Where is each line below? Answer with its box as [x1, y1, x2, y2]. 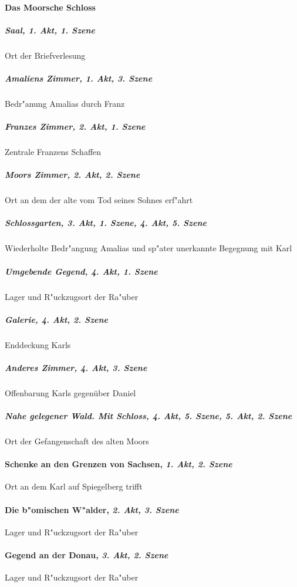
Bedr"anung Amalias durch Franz [5, 97, 125, 109]
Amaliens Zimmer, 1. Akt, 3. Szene [5, 72, 153, 84]
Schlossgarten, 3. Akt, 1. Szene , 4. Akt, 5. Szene [5, 217, 207, 229]
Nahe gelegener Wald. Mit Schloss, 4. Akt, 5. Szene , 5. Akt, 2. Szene [5, 410, 292, 422]
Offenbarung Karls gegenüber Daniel [5, 386, 136, 399]
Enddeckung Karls [5, 338, 71, 350]
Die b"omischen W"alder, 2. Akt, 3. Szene [5, 503, 179, 515]
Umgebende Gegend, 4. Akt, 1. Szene [5, 265, 158, 277]
